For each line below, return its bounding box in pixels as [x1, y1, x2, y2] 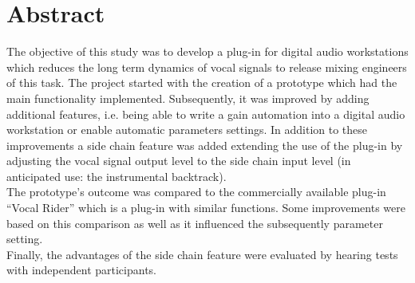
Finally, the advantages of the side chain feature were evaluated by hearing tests [6, 246, 398, 262]
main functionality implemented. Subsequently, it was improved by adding [6, 89, 370, 106]
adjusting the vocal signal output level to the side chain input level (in [6, 152, 351, 169]
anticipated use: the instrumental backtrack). [6, 167, 227, 184]
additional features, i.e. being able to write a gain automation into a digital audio [6, 105, 405, 122]
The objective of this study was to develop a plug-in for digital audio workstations [6, 43, 409, 60]
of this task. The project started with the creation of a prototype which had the [6, 74, 397, 91]
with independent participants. [6, 261, 156, 278]
